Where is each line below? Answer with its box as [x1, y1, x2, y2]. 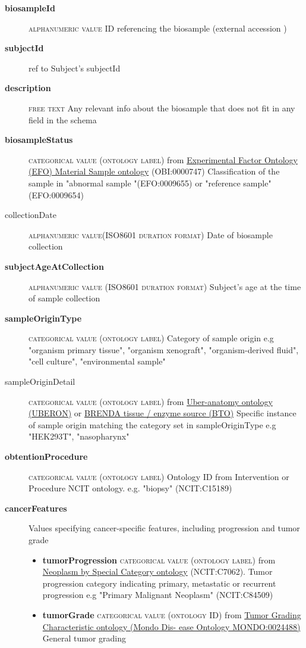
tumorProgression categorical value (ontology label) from [42, 553, 276, 566]
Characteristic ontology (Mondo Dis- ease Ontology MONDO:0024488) [42, 620, 301, 633]
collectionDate [5, 208, 56, 221]
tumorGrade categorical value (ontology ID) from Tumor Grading [42, 608, 301, 621]
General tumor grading [42, 632, 127, 644]
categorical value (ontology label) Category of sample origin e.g [29, 332, 274, 344]
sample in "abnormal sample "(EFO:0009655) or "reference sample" [29, 176, 272, 189]
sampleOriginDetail [5, 375, 75, 388]
